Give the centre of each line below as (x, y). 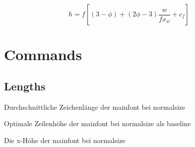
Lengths (25, 86)
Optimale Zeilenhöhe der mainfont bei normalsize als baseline (97, 123)
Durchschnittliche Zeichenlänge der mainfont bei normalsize (95, 107)
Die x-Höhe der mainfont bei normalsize (65, 140)
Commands (43, 54)
